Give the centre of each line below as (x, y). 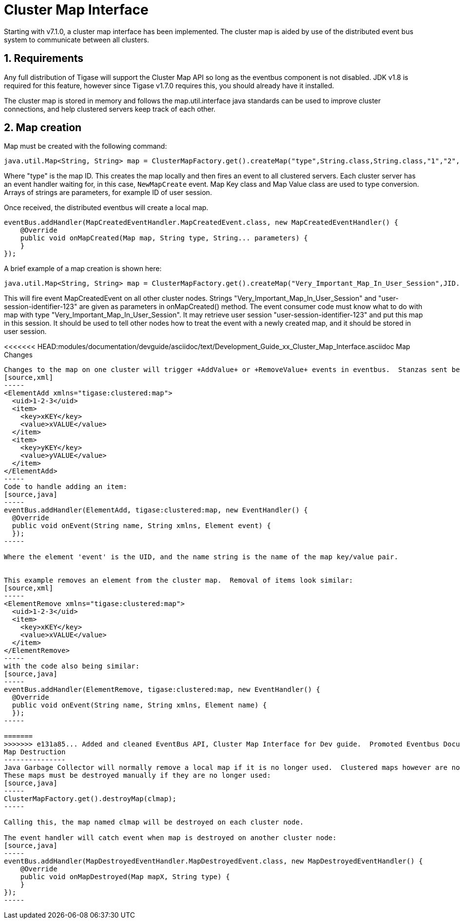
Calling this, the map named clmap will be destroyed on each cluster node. (154, 822)
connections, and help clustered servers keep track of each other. (110, 109)
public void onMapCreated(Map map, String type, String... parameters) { (164, 238)
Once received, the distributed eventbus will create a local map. (106, 208)
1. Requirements (44, 59)
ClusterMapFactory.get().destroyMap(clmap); (90, 799)
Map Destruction (35, 752)
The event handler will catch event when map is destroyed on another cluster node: (170, 838)
